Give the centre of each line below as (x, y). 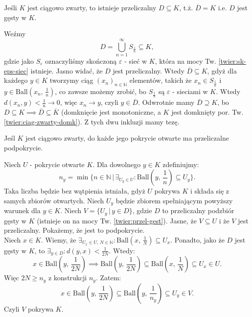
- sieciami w (190, 91)
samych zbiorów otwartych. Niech (54, 200)
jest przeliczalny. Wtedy (149, 70)
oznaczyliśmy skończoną (81, 61)
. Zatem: (108, 278)
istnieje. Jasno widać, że (67, 70)
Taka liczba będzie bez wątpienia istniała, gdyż (75, 191)
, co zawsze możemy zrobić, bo (101, 91)
